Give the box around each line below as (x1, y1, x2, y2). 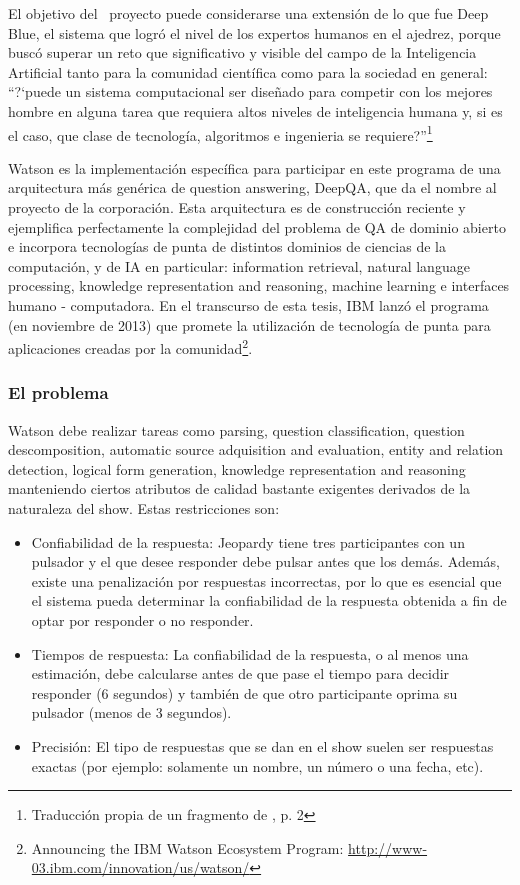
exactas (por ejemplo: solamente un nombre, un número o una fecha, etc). (31, 755, 484, 776)
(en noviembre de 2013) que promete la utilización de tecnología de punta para (8, 314, 491, 335)
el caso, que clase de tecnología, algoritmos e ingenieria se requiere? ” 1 (8, 121, 433, 145)
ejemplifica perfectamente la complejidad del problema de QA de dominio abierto (8, 216, 506, 237)
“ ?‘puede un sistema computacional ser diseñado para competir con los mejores (8, 81, 493, 102)
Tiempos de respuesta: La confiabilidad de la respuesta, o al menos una (31, 643, 469, 664)
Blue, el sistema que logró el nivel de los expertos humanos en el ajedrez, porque (8, 22, 501, 43)
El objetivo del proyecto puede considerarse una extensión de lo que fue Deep (8, 3, 489, 23)
